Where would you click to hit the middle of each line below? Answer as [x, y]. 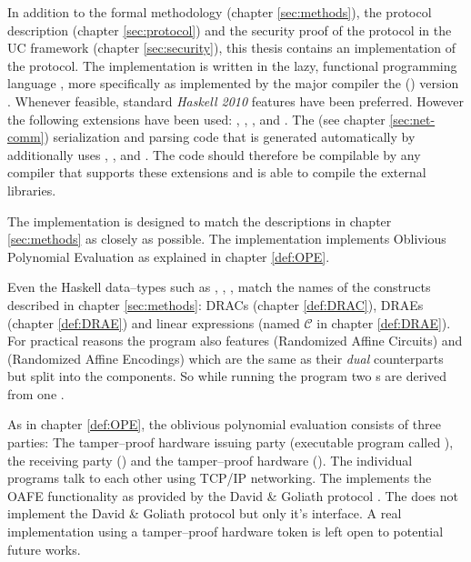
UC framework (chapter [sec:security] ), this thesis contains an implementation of [231, 48]
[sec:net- [412, 119]
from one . [36, 393]
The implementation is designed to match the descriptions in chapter [200, 221]
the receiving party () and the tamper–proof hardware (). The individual [210, 460]
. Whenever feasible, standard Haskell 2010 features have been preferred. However [236, 100]
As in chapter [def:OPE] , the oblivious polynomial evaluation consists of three [224, 424]
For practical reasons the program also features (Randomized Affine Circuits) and [235, 341]
